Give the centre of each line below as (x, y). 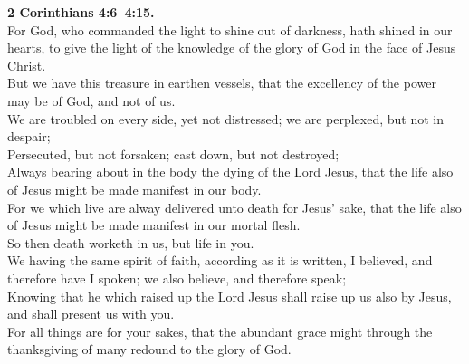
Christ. (27, 65)
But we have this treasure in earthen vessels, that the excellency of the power (222, 83)
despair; (29, 136)
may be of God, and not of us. (91, 100)
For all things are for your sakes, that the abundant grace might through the (220, 331)
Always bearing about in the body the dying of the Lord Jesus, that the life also (230, 172)
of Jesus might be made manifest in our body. (134, 189)
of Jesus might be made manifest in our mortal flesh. (154, 225)
